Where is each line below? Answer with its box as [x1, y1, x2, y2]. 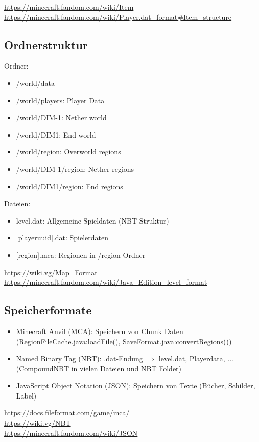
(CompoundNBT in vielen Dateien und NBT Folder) [16, 363, 182, 373]
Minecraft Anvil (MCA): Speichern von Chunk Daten [16, 325, 183, 336]
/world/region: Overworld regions [16, 146, 121, 157]
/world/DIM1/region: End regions [16, 181, 123, 191]
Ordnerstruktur [4, 36, 88, 52]
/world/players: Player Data [16, 95, 105, 105]
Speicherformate [4, 302, 92, 318]
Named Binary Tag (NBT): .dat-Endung [16, 353, 143, 364]
